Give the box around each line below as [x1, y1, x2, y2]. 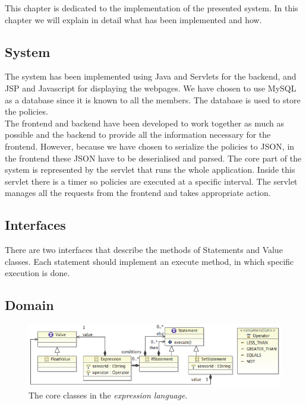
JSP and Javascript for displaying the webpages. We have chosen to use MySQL [5, 81, 296, 94]
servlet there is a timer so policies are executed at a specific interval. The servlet [5, 175, 298, 187]
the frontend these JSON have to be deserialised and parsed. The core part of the [5, 151, 302, 164]
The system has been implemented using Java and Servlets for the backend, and [5, 70, 296, 83]
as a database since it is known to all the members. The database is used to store [5, 93, 301, 106]
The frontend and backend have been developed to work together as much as [5, 116, 285, 129]
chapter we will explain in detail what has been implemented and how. [5, 13, 262, 26]
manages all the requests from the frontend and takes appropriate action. [5, 186, 271, 199]
